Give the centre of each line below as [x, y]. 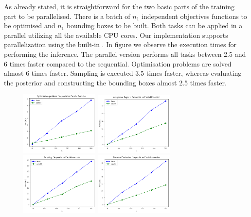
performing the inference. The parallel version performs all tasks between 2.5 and [125, 54]
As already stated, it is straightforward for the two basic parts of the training [119, 6]
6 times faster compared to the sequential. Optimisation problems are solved [118, 63]
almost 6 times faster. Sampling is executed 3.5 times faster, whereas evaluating [123, 73]
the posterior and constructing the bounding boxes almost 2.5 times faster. [115, 82]
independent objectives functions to [194, 16]
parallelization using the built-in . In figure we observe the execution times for [120, 44]
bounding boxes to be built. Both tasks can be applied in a [154, 25]
